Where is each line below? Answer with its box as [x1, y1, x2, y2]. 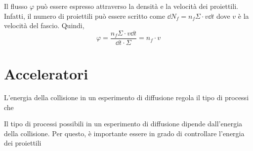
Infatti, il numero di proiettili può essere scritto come [4, 10, 165, 21]
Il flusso [4, 1, 28, 11]
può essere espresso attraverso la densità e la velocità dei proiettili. [36, 1, 238, 11]
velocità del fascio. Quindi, [4, 20, 84, 31]
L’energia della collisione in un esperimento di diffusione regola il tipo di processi [4, 92, 249, 102]
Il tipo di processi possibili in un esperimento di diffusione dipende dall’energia [4, 118, 243, 129]
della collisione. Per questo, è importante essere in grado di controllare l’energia [4, 128, 245, 138]
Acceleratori [4, 64, 88, 84]
